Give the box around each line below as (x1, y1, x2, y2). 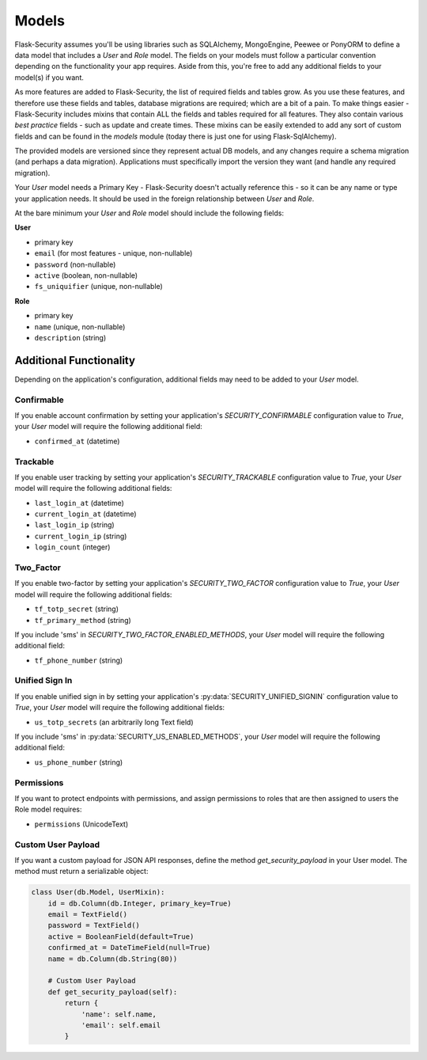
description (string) (34, 332, 107, 342)
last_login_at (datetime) (34, 498, 124, 507)
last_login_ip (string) (34, 520, 115, 530)
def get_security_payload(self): (47, 987, 178, 997)
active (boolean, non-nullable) (34, 270, 138, 280)
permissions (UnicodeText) (34, 819, 129, 829)
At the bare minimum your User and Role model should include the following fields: (14, 208, 285, 218)
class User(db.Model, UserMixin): (31, 887, 165, 897)
